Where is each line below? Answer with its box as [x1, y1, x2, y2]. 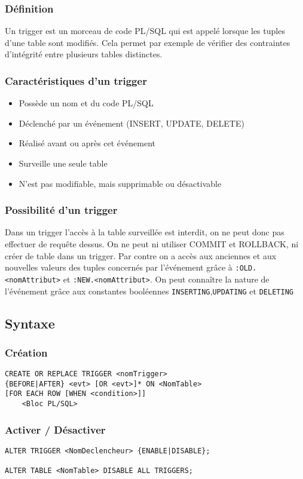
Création [5, 345, 48, 360]
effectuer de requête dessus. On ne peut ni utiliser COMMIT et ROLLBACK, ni [5, 238, 299, 250]
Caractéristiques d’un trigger [5, 73, 147, 88]
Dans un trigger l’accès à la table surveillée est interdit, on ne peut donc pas [5, 226, 284, 238]
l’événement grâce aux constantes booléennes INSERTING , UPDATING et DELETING [5, 284, 293, 297]
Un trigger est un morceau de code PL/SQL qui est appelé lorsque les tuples [5, 24, 285, 37]
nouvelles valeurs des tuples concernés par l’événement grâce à [5, 261, 232, 274]
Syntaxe [5, 314, 55, 332]
